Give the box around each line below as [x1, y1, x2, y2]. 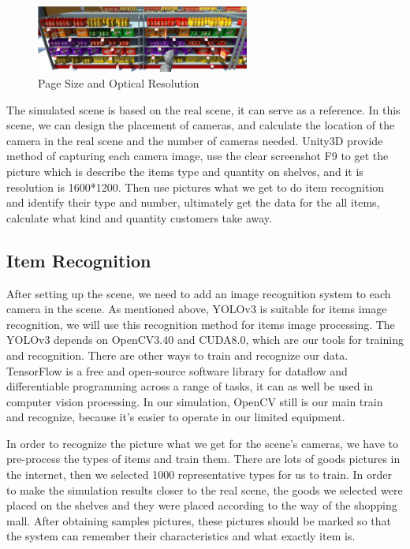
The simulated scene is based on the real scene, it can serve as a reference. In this [6, 101, 401, 118]
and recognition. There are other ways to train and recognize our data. [6, 346, 348, 363]
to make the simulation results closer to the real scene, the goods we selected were [6, 481, 403, 498]
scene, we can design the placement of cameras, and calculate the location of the [6, 117, 395, 133]
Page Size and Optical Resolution [38, 75, 199, 91]
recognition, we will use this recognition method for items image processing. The [6, 316, 395, 332]
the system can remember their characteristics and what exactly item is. [6, 528, 356, 544]
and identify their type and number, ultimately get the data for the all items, [6, 194, 380, 211]
